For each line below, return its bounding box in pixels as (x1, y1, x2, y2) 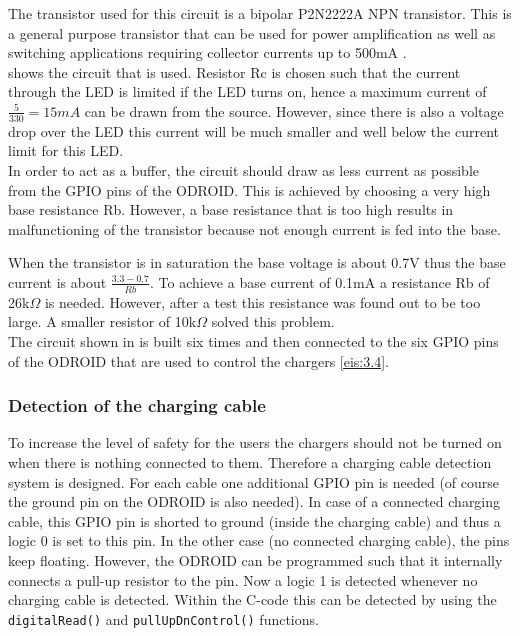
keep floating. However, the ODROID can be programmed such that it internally (8, 549, 503, 570)
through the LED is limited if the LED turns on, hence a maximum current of (8, 81, 487, 102)
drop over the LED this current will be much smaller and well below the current (8, 120, 499, 141)
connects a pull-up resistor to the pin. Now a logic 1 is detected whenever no (8, 569, 478, 590)
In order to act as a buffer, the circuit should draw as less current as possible (8, 159, 480, 180)
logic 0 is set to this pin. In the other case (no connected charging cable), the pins (8, 530, 510, 551)
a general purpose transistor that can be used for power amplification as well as (8, 22, 496, 43)
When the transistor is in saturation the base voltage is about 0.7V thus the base (8, 252, 506, 273)
